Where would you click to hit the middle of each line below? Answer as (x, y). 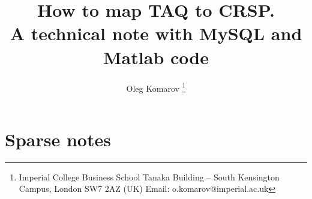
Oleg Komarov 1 (156, 87)
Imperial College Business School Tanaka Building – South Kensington (149, 177)
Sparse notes (58, 139)
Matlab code (156, 57)
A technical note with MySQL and (156, 33)
